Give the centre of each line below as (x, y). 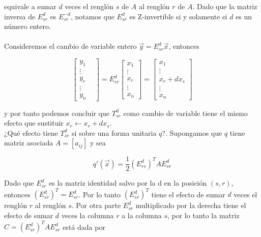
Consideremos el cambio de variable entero (70, 46)
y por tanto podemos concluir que (57, 113)
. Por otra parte (96, 205)
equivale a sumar (30, 6)
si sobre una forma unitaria (114, 132)
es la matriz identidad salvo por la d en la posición (128, 183)
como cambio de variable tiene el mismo (185, 113)
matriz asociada (29, 143)
